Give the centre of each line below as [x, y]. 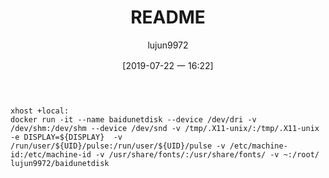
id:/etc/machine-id [51, 154]
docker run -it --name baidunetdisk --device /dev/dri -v [133, 119]
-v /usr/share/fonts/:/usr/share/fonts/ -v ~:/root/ [207, 154]
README [168, 17]
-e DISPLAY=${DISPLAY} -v [66, 137]
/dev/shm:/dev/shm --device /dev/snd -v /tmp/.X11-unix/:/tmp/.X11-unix [165, 128]
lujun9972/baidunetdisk [60, 163]
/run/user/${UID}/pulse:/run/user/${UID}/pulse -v [118, 146]
